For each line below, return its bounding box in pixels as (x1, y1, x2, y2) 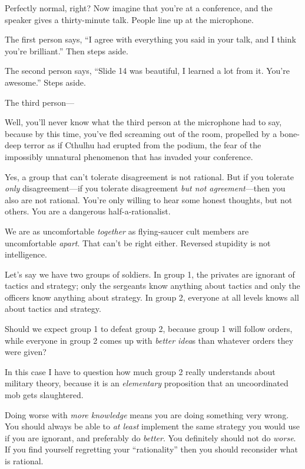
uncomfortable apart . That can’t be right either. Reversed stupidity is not (5, 236, 271, 249)
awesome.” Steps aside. (5, 76, 86, 88)
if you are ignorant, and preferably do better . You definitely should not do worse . (5, 431, 296, 444)
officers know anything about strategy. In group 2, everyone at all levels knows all (5, 291, 299, 303)
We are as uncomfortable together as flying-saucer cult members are (5, 224, 249, 237)
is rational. (5, 455, 44, 467)
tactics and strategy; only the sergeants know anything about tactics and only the (5, 279, 300, 292)
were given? (5, 346, 47, 358)
